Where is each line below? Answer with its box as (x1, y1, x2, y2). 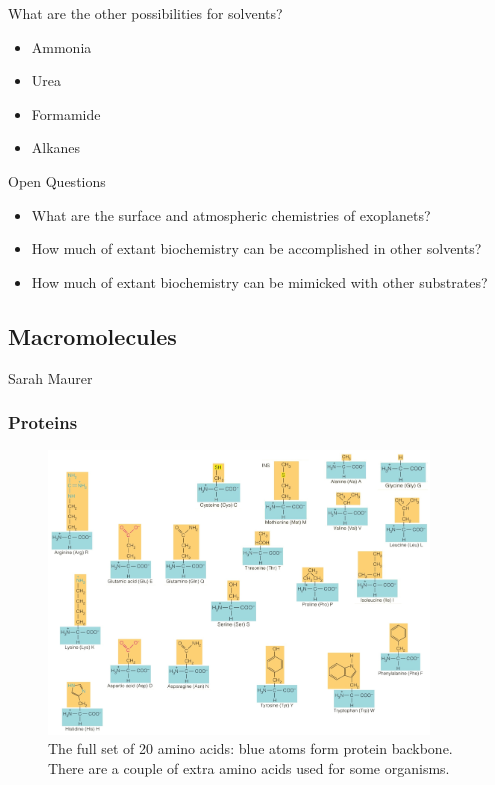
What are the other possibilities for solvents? (8, 3, 283, 23)
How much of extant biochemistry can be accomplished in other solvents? (31, 238, 482, 259)
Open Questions (8, 170, 106, 191)
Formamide (31, 103, 101, 124)
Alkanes (31, 137, 81, 158)
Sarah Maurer (8, 367, 93, 388)
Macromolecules (8, 320, 177, 351)
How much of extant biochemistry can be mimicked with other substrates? (31, 271, 488, 292)
